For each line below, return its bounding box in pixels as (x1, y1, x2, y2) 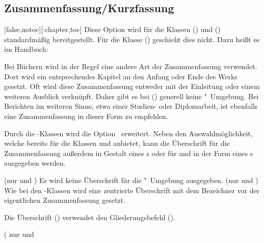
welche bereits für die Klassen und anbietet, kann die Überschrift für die (4, 138, 230, 148)
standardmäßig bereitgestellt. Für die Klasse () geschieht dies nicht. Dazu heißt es (4, 34, 260, 44)
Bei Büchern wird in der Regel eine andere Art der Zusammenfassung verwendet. (4, 60, 257, 71)
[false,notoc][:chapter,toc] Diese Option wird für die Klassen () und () (4, 24, 221, 35)
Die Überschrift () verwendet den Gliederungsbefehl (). (4, 211, 175, 222)
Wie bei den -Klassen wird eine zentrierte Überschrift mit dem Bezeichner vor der (4, 185, 260, 195)
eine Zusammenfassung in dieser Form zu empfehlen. (4, 110, 168, 121)
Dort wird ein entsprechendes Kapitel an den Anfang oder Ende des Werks (4, 71, 237, 81)
